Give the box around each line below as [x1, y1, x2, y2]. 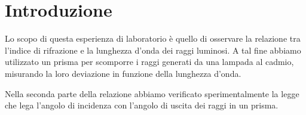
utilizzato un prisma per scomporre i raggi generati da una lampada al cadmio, [5, 55, 294, 68]
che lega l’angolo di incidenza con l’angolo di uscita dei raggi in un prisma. [5, 99, 279, 111]
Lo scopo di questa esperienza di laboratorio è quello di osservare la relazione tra [5, 32, 301, 45]
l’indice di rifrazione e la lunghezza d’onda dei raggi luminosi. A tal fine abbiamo [5, 43, 301, 56]
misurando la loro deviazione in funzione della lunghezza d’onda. [5, 67, 241, 79]
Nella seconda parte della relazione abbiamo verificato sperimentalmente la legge [5, 87, 299, 100]
